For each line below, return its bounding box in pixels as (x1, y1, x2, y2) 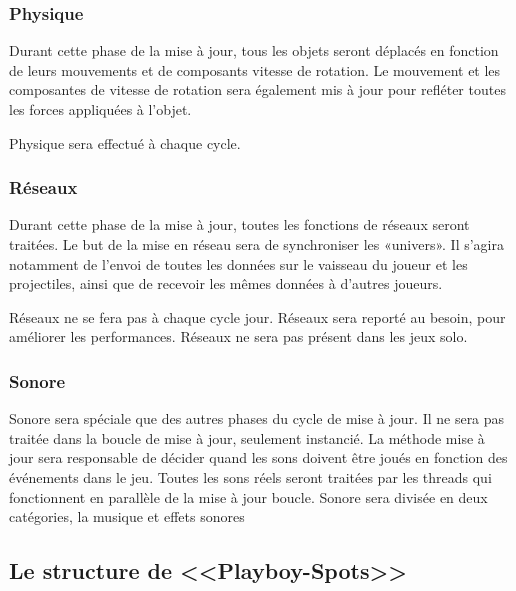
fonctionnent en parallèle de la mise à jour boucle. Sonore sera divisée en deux (9, 486, 488, 507)
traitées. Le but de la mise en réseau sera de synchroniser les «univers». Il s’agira (9, 234, 504, 254)
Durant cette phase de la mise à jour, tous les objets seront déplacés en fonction (9, 40, 499, 61)
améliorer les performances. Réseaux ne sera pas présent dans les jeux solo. (9, 326, 468, 347)
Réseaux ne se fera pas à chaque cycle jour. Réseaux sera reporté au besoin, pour (9, 306, 506, 327)
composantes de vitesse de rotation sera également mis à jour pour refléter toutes (9, 79, 506, 100)
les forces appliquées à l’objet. (9, 99, 192, 119)
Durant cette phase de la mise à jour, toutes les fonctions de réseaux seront (9, 214, 470, 235)
